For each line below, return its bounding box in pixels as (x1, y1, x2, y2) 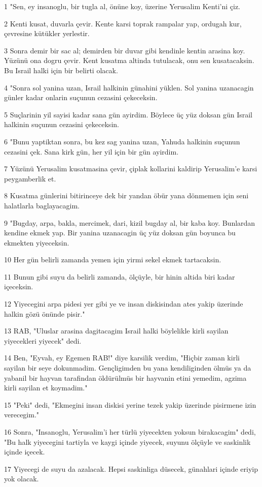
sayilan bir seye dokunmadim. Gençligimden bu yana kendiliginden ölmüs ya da (4, 362, 251, 373)
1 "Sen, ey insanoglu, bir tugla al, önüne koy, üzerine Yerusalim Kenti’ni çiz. (4, 1, 240, 11)
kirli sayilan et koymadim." (4, 382, 88, 393)
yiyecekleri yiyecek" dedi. (4, 335, 82, 346)
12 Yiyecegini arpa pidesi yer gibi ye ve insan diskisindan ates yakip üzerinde (4, 298, 243, 309)
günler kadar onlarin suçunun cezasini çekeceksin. (4, 92, 158, 103)
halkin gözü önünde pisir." (4, 308, 85, 319)
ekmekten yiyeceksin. (4, 237, 69, 248)
